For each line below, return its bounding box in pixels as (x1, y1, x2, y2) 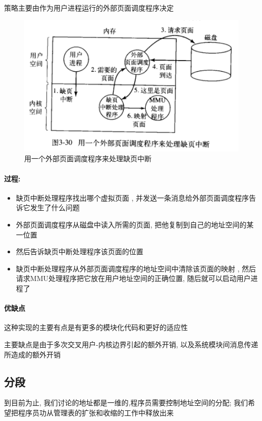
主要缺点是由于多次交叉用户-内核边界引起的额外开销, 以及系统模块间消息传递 (4, 339, 258, 349)
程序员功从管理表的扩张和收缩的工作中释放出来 (18, 407, 174, 417)
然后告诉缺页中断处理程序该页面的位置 (16, 246, 143, 257)
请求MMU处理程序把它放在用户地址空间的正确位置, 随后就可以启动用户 (16, 273, 251, 284)
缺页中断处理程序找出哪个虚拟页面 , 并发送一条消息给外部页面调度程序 (16, 192, 249, 203)
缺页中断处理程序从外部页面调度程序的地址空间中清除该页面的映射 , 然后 (16, 263, 256, 273)
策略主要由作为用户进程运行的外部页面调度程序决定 (4, 3, 174, 13)
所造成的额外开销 (4, 349, 61, 359)
